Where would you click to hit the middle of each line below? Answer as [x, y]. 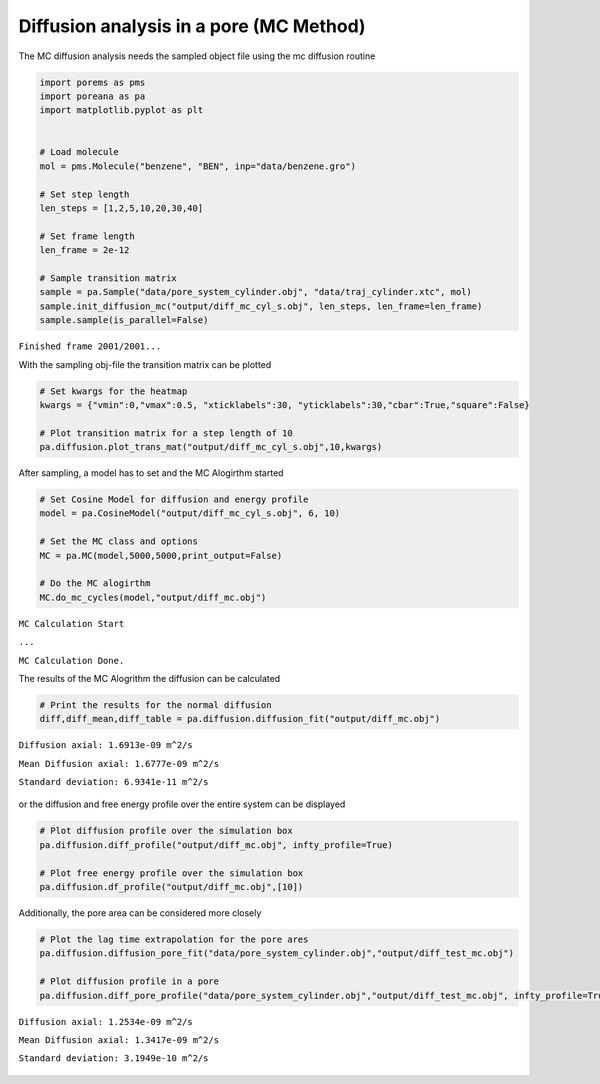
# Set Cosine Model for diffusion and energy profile [174, 499]
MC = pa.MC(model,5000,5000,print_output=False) [161, 555]
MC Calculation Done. [71, 660]
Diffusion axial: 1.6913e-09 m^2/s [106, 745]
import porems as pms [92, 82]
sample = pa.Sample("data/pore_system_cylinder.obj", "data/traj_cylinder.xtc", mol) [255, 292]
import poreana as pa [92, 96]
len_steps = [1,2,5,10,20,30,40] [121, 208]
